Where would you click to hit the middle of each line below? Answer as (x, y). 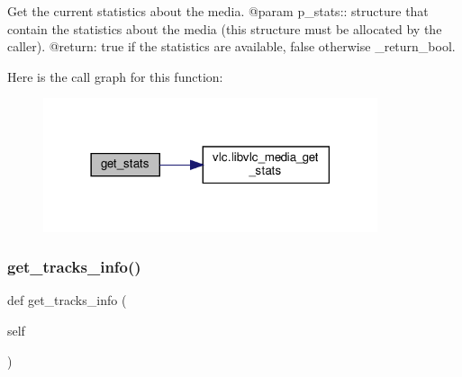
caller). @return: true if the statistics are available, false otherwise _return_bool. (231, 46)
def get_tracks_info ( (67, 300)
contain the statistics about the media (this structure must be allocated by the (225, 28)
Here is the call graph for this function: (115, 76)
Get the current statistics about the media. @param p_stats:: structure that (218, 11)
